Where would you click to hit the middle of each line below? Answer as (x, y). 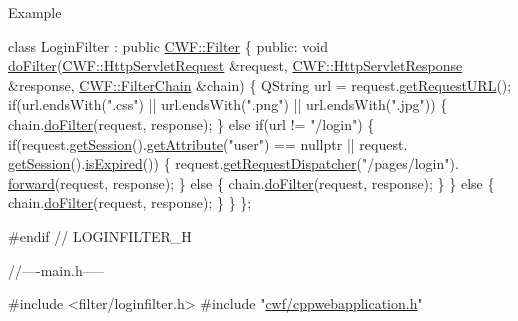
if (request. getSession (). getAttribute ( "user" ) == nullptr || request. (208, 143)
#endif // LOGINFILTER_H (100, 235)
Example (35, 12)
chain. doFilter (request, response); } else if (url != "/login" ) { (191, 123)
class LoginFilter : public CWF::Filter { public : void (168, 45)
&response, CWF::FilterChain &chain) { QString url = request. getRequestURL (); (260, 84)
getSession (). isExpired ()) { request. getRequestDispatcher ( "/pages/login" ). (233, 163)
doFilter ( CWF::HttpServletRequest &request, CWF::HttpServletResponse (235, 65)
